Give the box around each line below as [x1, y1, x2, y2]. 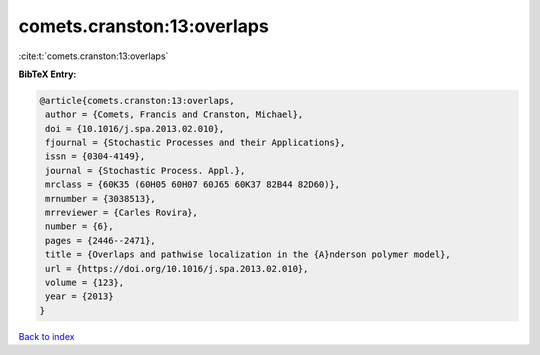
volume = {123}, [45, 277, 125, 288]
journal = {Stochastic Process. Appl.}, [45, 165, 246, 176]
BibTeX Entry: [18, 68, 77, 80]
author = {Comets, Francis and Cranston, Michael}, [45, 109, 304, 120]
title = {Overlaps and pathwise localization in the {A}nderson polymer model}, [45, 249, 452, 260]
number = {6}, [45, 221, 114, 232]
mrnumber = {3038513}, [45, 193, 157, 204]
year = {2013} [45, 291, 114, 302]
